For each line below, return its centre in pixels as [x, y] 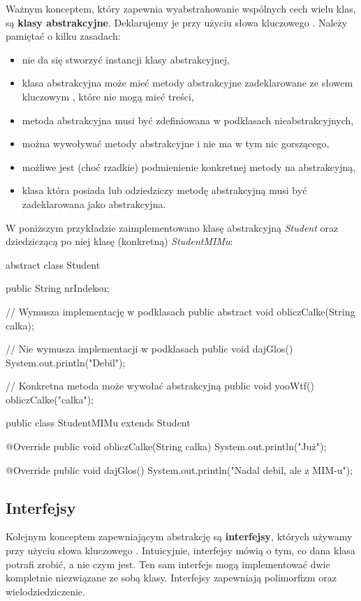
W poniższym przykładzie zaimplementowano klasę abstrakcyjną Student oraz [172, 227]
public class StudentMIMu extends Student [98, 423]
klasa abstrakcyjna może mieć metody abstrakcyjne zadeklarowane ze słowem [187, 83]
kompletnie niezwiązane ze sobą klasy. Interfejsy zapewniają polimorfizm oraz [171, 578]
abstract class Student [53, 264]
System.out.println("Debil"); [66, 362]
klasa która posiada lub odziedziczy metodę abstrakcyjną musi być [164, 190]
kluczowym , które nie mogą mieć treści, [108, 96]
